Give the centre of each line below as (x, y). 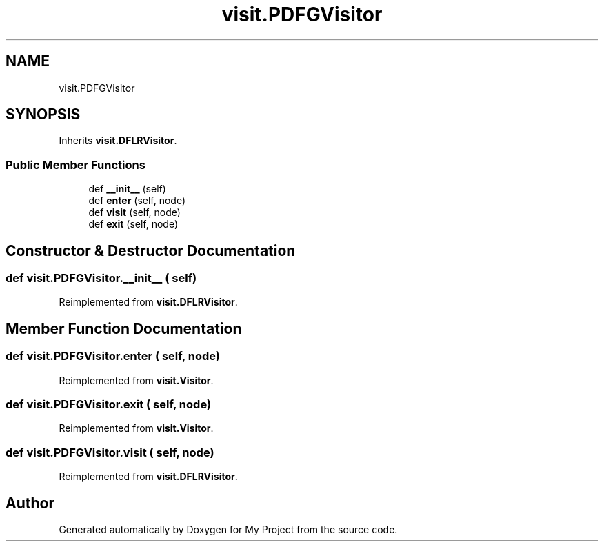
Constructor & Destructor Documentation (151, 250)
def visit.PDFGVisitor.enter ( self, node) (113, 356)
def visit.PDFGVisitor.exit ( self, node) (109, 404)
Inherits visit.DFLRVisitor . (118, 141)
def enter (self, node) (137, 201)
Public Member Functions (75, 165)
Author (30, 503)
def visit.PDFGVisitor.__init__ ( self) (101, 278)
